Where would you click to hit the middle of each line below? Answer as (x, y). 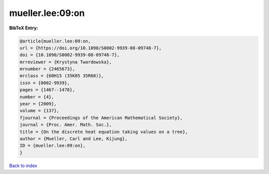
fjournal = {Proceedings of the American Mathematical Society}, (101, 118)
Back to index (23, 166)
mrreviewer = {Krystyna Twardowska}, (66, 62)
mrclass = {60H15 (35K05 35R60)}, (62, 76)
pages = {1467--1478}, (47, 90)
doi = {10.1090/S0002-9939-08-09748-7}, (69, 55)
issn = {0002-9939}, (45, 83)
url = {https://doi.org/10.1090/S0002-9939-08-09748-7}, (91, 48)
